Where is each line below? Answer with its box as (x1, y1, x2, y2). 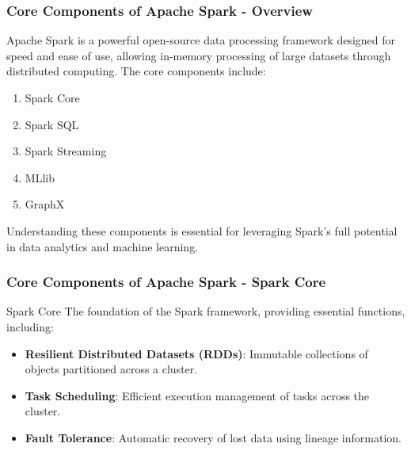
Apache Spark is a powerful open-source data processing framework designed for (6, 32, 396, 48)
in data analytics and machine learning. (6, 238, 199, 254)
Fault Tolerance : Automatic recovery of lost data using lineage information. (25, 429, 401, 445)
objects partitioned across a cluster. (25, 361, 198, 377)
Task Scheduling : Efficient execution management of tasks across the (25, 387, 370, 403)
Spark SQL (25, 116, 79, 132)
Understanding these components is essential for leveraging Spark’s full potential (6, 222, 398, 239)
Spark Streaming (25, 143, 107, 159)
